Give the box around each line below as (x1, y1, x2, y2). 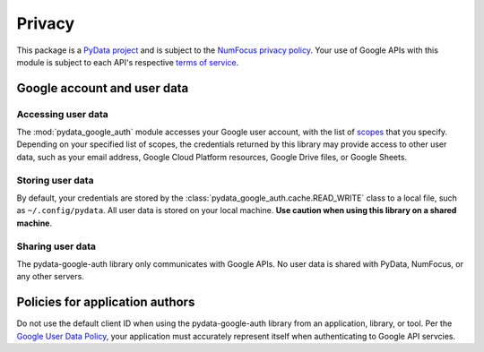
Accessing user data (16, 107, 108, 120)
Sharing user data (16, 240, 96, 253)
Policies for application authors (16, 295, 195, 310)
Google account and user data (16, 81, 189, 96)
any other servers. (16, 271, 84, 282)
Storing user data (16, 174, 94, 186)
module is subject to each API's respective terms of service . (16, 56, 239, 67)
